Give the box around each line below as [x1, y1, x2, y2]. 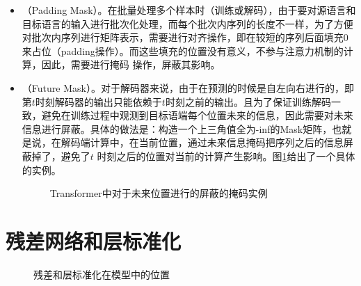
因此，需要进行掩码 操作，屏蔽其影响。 [41, 57, 220, 72]
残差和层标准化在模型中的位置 [33, 267, 170, 281]
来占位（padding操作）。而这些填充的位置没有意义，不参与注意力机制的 [22, 43, 344, 58]
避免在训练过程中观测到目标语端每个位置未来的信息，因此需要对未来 [41, 108, 353, 122]
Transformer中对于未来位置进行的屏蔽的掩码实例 [49, 186, 268, 200]
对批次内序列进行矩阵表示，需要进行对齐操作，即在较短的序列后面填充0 [22, 30, 348, 45]
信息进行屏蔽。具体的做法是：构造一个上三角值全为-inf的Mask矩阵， [22, 121, 332, 136]
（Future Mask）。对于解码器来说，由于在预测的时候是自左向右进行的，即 [22, 80, 354, 95]
